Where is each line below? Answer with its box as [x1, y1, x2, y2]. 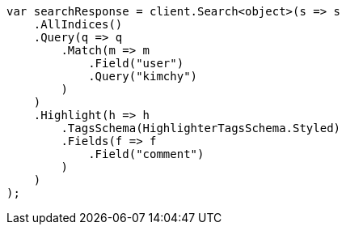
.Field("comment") [88, 148, 205, 160]
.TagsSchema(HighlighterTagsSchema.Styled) [61, 122, 341, 135]
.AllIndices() [33, 18, 123, 31]
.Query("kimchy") [88, 70, 198, 83]
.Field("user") [88, 57, 184, 70]
